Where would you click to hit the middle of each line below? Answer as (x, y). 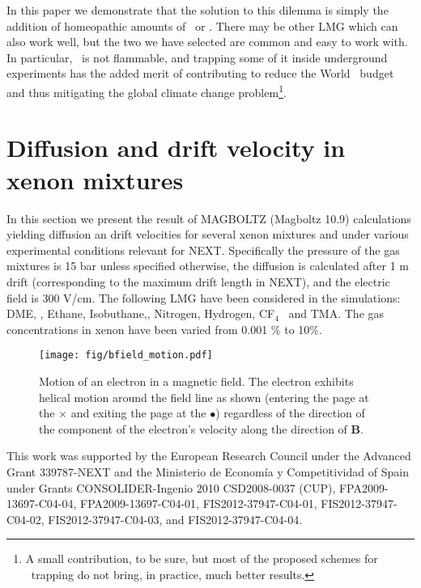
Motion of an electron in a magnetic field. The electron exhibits (196, 381)
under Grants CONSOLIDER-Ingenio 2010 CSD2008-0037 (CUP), (171, 487)
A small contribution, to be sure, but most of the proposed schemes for (202, 558)
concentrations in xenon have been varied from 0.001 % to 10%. (164, 329)
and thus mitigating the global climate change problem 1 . (147, 91)
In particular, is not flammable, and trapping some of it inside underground (197, 57)
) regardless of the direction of (290, 413)
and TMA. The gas (336, 313)
